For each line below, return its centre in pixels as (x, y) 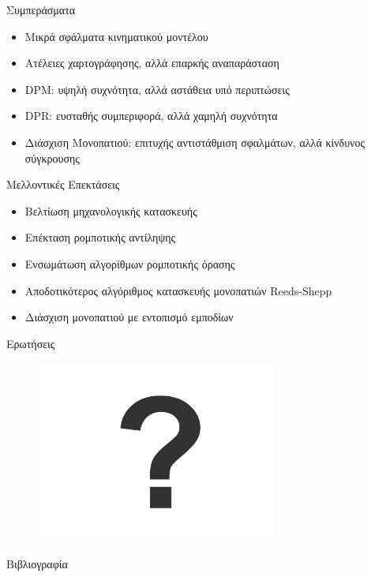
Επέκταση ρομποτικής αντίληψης (100, 237)
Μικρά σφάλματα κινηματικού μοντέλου (116, 36)
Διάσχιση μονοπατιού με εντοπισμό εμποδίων (129, 317)
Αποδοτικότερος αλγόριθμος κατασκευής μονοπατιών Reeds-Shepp (178, 290)
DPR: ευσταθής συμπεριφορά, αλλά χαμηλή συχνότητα (151, 116)
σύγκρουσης (52, 157)
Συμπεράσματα (41, 9)
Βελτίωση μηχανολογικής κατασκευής (111, 210)
